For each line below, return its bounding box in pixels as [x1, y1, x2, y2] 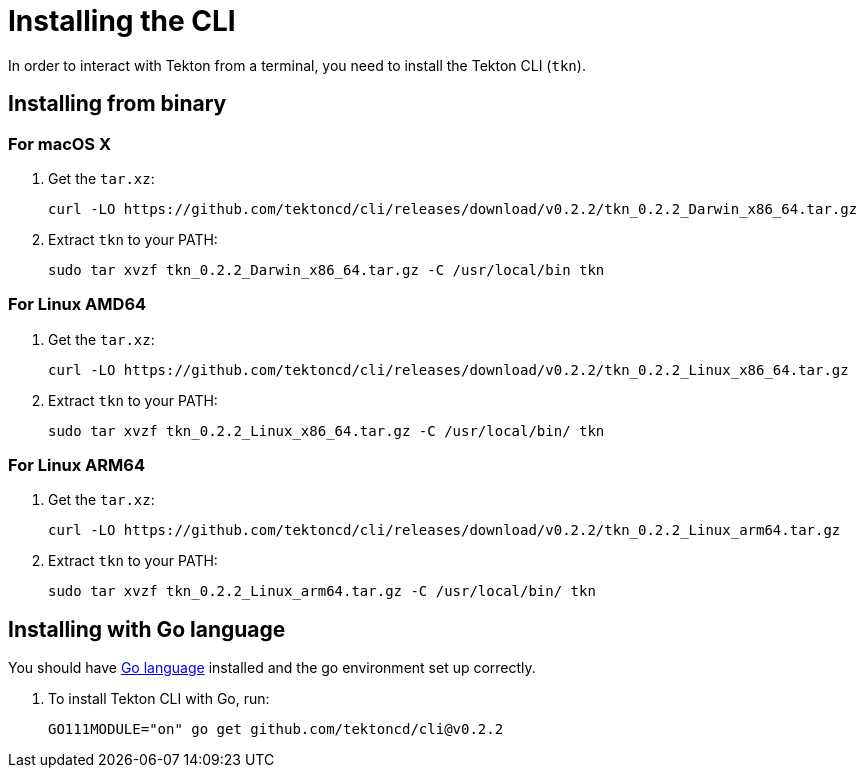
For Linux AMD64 [8, 294, 147, 315]
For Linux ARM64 [8, 455, 146, 476]
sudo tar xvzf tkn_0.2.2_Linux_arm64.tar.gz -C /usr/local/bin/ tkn [48, 583, 596, 600]
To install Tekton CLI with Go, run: [48, 690, 270, 708]
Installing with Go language [8, 616, 286, 642]
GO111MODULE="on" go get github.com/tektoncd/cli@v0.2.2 [48, 721, 504, 738]
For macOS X [8, 133, 112, 154]
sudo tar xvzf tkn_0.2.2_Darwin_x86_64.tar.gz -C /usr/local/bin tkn [48, 261, 605, 278]
